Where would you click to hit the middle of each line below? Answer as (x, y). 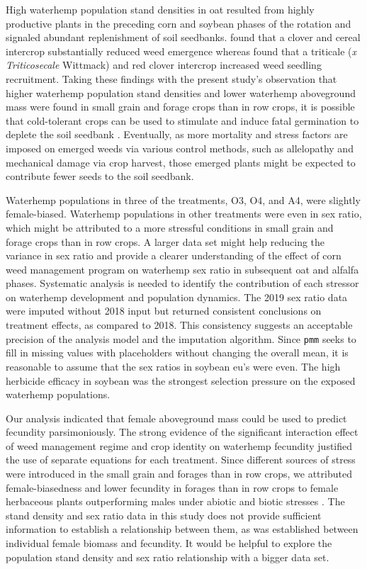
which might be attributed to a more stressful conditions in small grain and (170, 227)
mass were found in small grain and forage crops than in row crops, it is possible (180, 107)
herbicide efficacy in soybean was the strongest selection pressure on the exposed (181, 380)
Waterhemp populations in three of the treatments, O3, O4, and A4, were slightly (183, 199)
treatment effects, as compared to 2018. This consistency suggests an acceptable (179, 325)
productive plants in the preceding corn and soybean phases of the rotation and (179, 23)
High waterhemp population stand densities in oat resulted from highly (160, 9)
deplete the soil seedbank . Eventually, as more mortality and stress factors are (177, 134)
